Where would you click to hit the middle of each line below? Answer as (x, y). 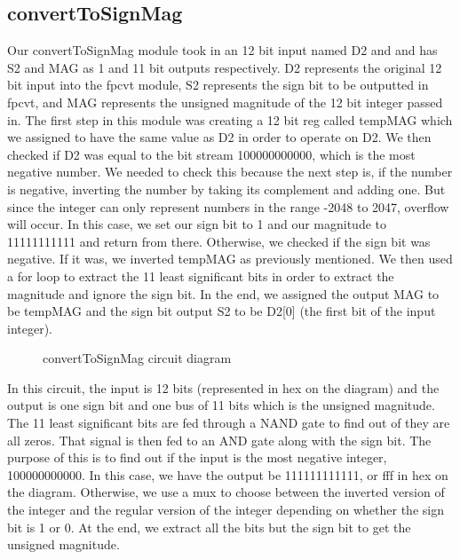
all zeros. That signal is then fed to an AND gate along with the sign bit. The (219, 440)
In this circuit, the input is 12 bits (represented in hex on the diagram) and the (223, 387)
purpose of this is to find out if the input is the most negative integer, (197, 457)
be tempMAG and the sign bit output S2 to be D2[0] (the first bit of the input (222, 311)
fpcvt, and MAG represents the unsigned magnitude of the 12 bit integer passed (225, 102)
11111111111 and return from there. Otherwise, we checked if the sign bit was (219, 241)
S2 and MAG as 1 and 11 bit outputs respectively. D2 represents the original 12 (225, 67)
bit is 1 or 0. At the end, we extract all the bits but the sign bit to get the (209, 527)
